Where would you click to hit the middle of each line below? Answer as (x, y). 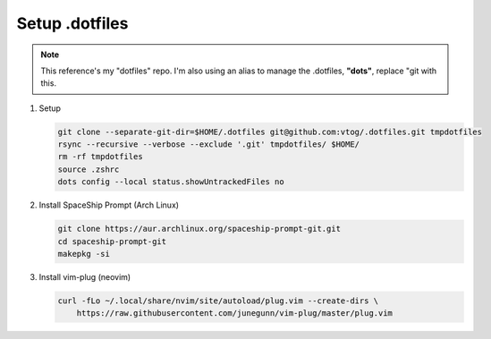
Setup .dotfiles (72, 23)
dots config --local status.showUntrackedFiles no (171, 182)
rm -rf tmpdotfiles (100, 157)
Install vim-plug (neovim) (85, 277)
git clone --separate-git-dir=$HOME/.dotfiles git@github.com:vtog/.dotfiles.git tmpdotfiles (270, 131)
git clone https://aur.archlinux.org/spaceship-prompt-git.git (199, 229)
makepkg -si (84, 254)
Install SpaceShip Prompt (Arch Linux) (109, 205)
